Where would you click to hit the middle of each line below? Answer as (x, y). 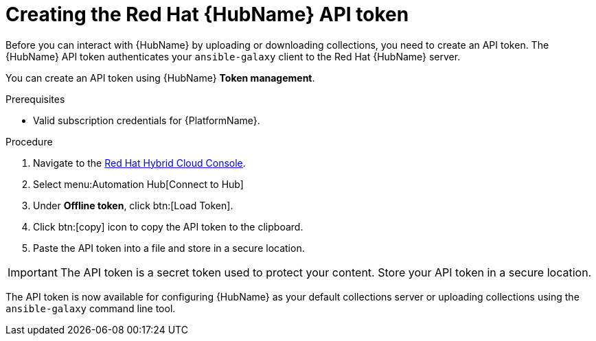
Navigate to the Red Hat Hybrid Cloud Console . (139, 163)
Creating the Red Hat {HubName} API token (207, 14)
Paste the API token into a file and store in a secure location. (169, 248)
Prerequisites (35, 99)
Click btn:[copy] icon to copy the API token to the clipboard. (168, 226)
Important (33, 272)
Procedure (29, 141)
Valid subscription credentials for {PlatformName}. (147, 120)
